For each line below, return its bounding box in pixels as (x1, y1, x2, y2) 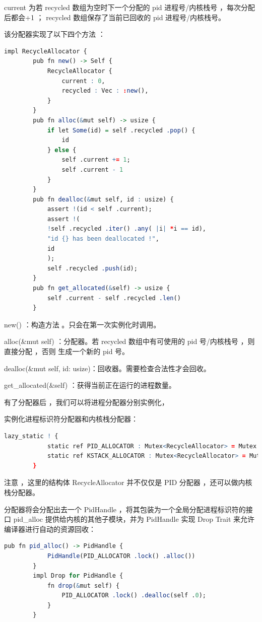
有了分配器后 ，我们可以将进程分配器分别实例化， (4, 396, 169, 407)
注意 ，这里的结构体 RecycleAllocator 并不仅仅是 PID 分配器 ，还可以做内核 (4, 477, 252, 488)
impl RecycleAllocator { (4, 47, 87, 55)
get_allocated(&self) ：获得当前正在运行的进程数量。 (4, 380, 176, 390)
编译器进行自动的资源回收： (4, 523, 96, 534)
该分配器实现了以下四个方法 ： (4, 29, 105, 39)
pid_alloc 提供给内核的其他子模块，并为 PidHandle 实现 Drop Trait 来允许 (13, 514, 255, 524)
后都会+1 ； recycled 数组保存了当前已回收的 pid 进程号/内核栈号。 (4, 12, 226, 22)
